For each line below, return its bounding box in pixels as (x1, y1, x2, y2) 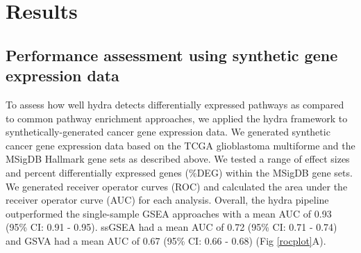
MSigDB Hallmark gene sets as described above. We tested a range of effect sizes (6, 152, 350, 166)
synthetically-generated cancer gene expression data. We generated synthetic (6, 124, 330, 139)
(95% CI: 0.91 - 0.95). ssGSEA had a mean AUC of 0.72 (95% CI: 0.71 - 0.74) (6, 220, 337, 234)
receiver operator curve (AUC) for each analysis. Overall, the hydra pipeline (6, 193, 329, 207)
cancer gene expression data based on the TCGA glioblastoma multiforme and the (6, 138, 355, 152)
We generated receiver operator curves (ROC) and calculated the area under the (6, 179, 348, 193)
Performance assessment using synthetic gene (6, 44, 338, 65)
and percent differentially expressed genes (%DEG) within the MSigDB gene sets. (6, 165, 353, 179)
